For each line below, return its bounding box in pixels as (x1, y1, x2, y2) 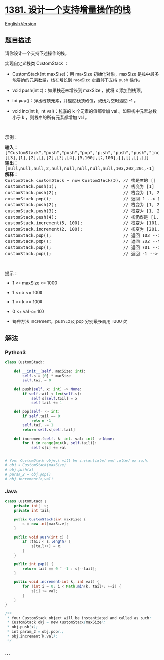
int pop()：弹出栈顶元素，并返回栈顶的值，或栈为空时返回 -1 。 (12, 98, 138, 103)
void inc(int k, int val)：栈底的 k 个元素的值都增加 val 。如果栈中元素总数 (12, 108, 157, 114)
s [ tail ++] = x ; (31, 544, 62, 549)
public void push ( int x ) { (14, 535, 69, 540)
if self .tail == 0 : (22, 414, 62, 419)
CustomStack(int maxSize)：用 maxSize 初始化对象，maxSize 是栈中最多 (12, 71, 159, 77)
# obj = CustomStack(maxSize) (5, 463, 67, 468)
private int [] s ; (14, 503, 49, 508)
